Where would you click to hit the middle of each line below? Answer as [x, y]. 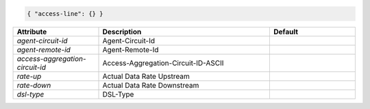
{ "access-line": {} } [65, 13]
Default [285, 32]
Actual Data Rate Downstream [151, 85]
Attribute [32, 32]
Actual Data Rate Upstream [146, 76]
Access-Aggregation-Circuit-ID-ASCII [163, 63]
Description [122, 32]
